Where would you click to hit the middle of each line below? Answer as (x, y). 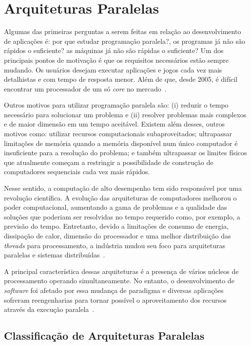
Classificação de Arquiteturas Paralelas (104, 336)
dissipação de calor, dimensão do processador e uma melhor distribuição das (117, 236)
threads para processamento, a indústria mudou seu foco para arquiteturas (115, 245)
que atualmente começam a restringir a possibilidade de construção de (109, 162)
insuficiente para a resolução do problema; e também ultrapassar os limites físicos (125, 153)
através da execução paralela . (49, 309)
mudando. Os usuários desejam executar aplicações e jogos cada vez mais (113, 69)
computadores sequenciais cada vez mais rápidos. (77, 172)
